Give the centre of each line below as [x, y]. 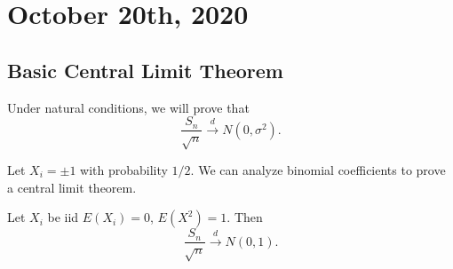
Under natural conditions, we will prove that [128, 107]
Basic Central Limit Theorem [145, 70]
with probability [124, 170]
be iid [63, 217]
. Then [245, 217]
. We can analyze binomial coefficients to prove [318, 170]
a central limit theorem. [72, 187]
